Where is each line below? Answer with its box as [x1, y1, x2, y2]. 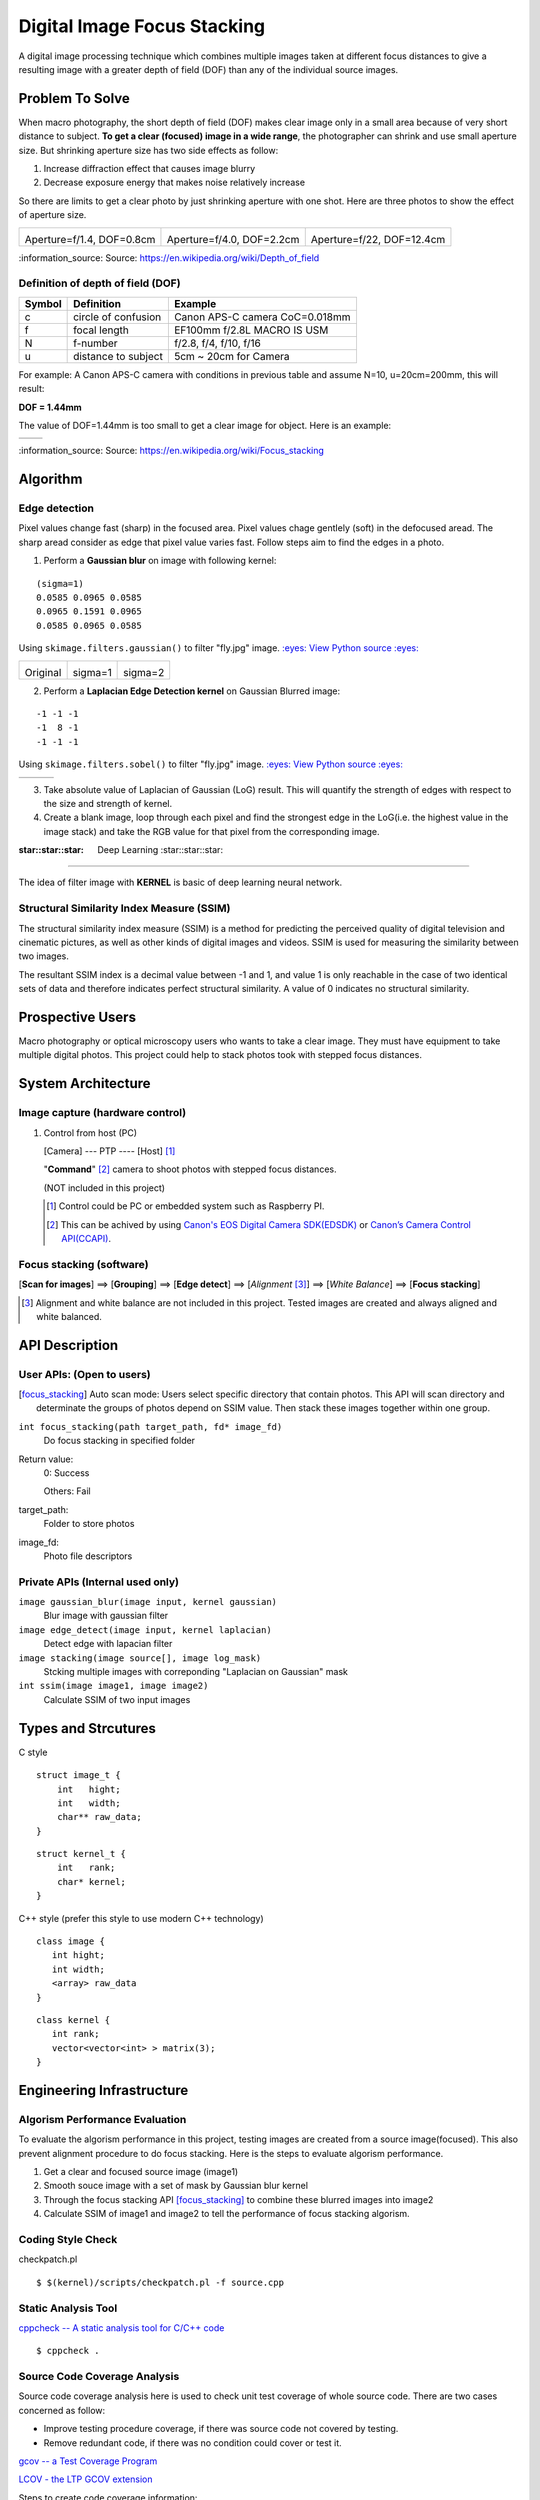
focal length [73, 323, 130, 337]
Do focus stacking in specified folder [43, 1435, 195, 1447]
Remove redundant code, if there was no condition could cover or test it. [43, 2436, 342, 2449]
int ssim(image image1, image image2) [18, 1680, 209, 1692]
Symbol [24, 296, 62, 310]
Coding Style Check [18, 2233, 118, 2247]
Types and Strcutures [18, 1720, 157, 1737]
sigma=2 [123, 665, 165, 679]
